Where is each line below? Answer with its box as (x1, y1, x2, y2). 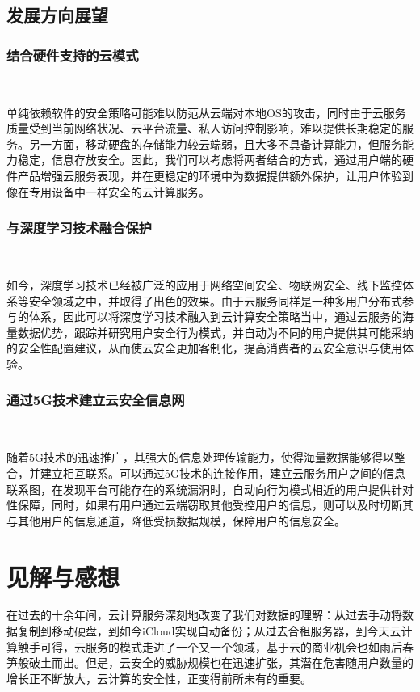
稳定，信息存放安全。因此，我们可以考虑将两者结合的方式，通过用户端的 (17, 151, 402, 168)
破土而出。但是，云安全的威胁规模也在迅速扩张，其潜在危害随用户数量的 (28, 654, 414, 671)
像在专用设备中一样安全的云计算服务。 (6, 183, 210, 200)
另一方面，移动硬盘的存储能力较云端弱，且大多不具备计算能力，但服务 (28, 135, 402, 152)
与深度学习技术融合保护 (6, 217, 152, 238)
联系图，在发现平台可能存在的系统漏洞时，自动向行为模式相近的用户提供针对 (6, 480, 414, 497)
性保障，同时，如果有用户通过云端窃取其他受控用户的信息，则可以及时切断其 (6, 496, 414, 513)
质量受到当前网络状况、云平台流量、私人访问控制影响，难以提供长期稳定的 (6, 120, 402, 137)
